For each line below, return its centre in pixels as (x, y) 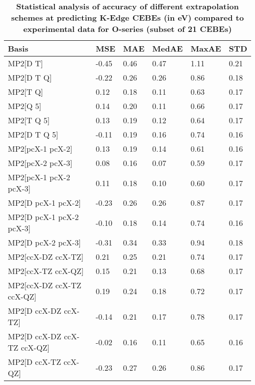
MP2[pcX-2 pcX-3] (40, 163)
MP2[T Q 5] (29, 120)
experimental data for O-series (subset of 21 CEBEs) (127, 29)
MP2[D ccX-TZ (35, 362)
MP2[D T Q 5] (33, 134)
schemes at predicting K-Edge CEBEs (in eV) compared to (127, 17)
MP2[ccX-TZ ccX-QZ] (46, 271)
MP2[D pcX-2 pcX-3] (44, 242)
